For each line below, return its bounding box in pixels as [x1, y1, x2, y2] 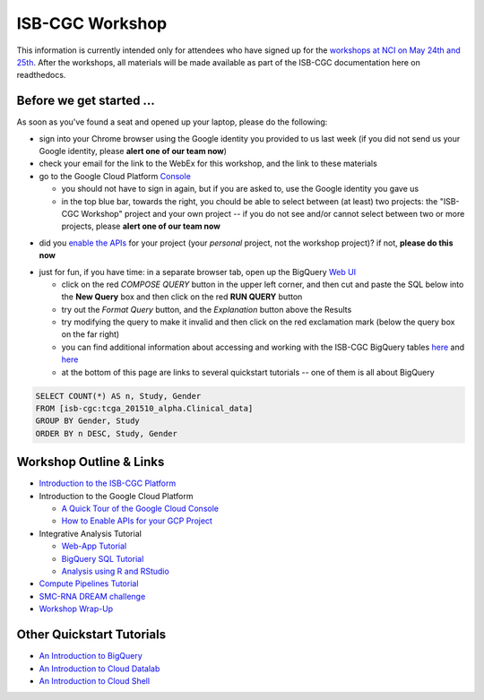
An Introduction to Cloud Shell [39, 675, 151, 686]
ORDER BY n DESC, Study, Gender [35, 428, 178, 438]
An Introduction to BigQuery [39, 651, 143, 661]
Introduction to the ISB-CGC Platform [39, 478, 177, 488]
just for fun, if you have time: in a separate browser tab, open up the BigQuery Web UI [39, 266, 357, 277]
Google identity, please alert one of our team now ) [39, 146, 228, 157]
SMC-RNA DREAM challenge [39, 591, 146, 601]
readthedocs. [16, 70, 66, 81]
